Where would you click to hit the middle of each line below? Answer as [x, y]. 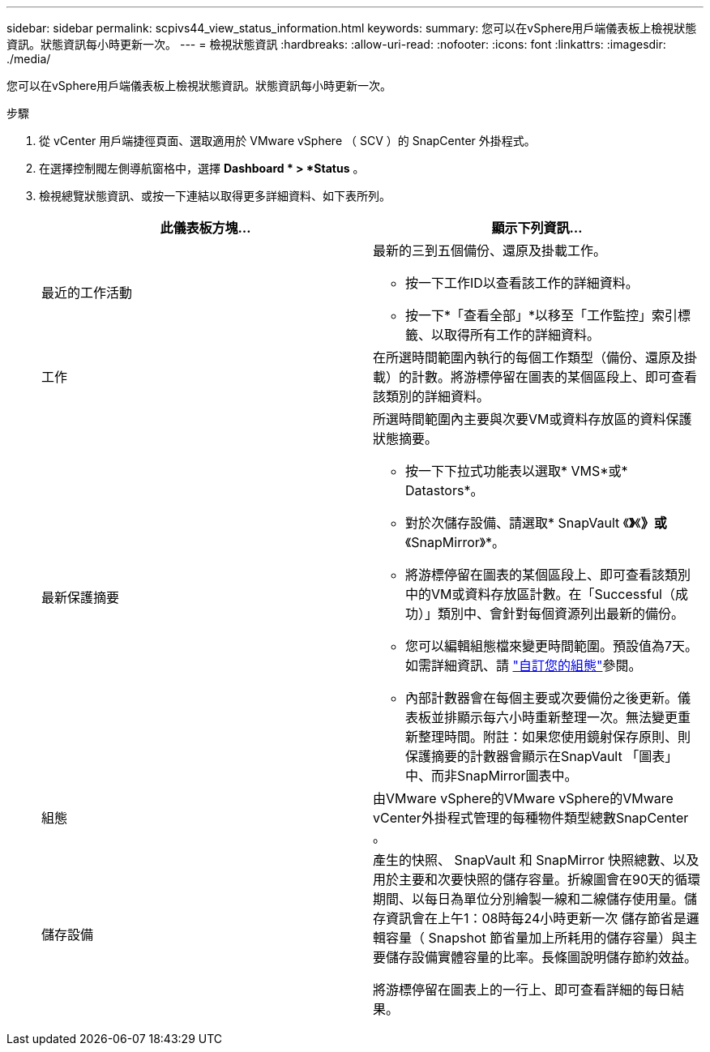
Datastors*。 [445, 490]
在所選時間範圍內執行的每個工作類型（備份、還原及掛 [535, 357]
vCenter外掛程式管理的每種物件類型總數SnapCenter [531, 818]
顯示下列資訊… [537, 228]
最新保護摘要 [81, 597]
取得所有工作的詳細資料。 [522, 335]
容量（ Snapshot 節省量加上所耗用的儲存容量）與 [535, 938]
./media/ [29, 59]
